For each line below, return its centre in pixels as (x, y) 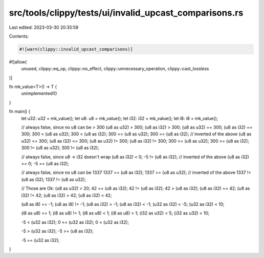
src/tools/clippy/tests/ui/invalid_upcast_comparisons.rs (126, 13)
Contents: (19, 36)
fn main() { (20, 111)
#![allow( (18, 62)
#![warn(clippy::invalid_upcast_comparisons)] (76, 49)
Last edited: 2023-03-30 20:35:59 (44, 27)
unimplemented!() (39, 93)
